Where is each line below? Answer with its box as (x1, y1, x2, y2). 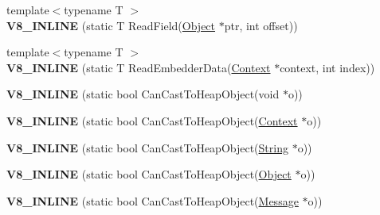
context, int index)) (280, 59, 375, 75)
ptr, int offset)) (224, 17, 298, 33)
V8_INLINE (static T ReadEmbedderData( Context (6, 59, 271, 75)
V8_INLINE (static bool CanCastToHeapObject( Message (6, 192, 299, 209)
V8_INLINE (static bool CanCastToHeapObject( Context (6, 112, 298, 129)
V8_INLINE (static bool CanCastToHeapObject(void (6, 86, 280, 102)
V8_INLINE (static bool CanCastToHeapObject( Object (6, 166, 292, 182)
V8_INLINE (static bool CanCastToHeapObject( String (6, 139, 288, 155)
